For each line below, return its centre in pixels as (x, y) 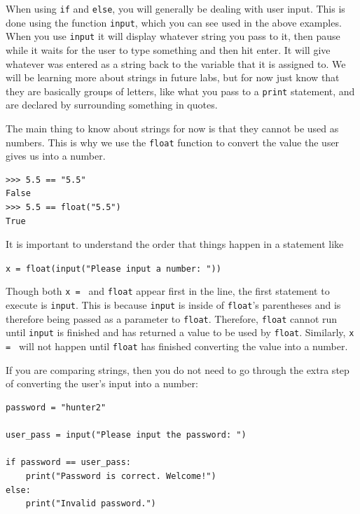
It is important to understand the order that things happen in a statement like (175, 244)
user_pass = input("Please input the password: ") (126, 435)
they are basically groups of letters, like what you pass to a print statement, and (180, 91)
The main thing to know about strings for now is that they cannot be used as (172, 128)
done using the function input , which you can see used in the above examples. (174, 22)
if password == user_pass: (68, 463)
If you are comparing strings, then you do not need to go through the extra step (178, 369)
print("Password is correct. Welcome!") (121, 476)
